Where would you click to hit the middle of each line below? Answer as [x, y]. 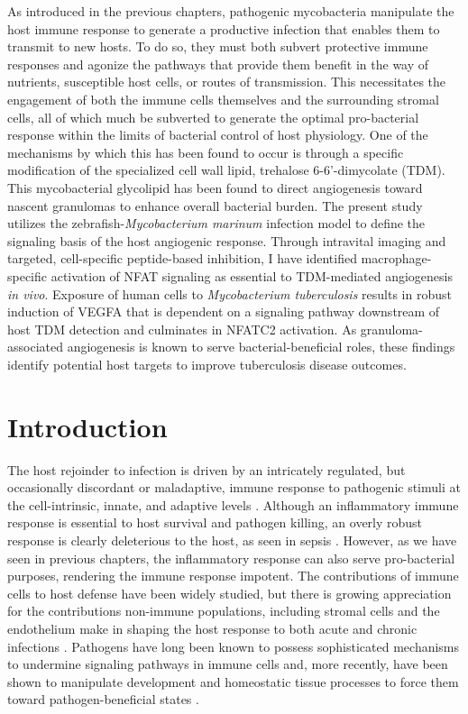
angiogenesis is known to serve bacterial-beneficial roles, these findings [261, 347]
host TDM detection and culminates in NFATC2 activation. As [182, 329]
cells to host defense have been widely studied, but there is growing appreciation [229, 593]
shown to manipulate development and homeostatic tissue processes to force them [233, 681]
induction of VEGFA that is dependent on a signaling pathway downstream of [224, 311]
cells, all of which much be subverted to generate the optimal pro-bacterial [213, 117]
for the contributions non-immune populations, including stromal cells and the [224, 611]
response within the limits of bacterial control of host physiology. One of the [218, 135]
